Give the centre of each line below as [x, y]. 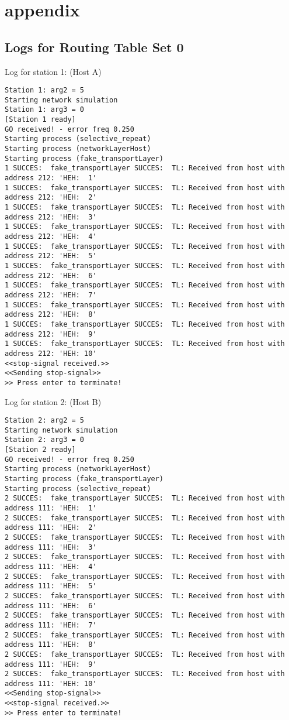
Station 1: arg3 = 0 [45, 110]
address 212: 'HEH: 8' [51, 315]
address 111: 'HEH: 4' [51, 566]
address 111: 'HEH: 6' [51, 606]
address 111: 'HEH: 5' [51, 586]
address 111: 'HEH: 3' [51, 547]
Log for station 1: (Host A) [53, 71]
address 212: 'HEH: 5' [51, 256]
